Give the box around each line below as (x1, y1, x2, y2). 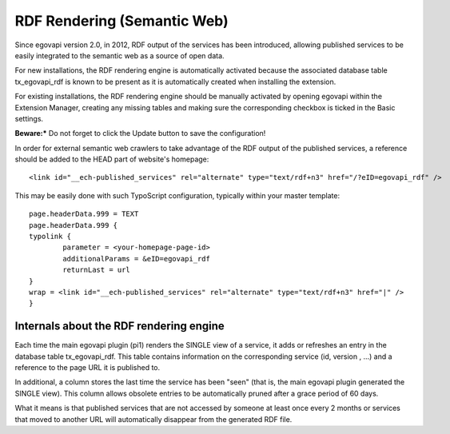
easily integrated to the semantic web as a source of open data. (14, 50, 225, 60)
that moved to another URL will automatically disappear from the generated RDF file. (14, 414, 293, 424)
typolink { (29, 232, 72, 241)
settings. (14, 113, 44, 123)
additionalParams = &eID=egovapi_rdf (62, 254, 211, 263)
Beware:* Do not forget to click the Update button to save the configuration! (14, 129, 266, 138)
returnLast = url (62, 265, 131, 275)
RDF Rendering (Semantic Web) (14, 12, 229, 30)
